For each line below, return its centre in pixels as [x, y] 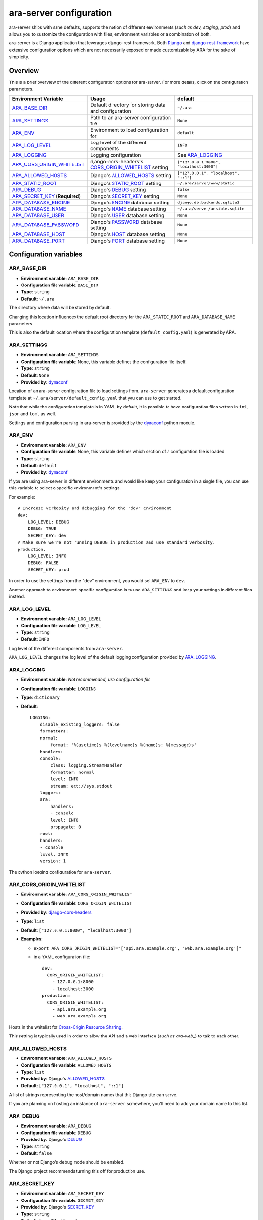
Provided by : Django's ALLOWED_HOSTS [63, 1079]
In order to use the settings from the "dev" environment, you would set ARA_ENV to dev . [97, 581]
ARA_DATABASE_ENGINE [41, 203]
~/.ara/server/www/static [206, 183]
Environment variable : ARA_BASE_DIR [60, 278]
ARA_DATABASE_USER [38, 215]
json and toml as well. [32, 414]
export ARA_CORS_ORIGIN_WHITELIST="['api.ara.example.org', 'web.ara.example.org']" [137, 948]
